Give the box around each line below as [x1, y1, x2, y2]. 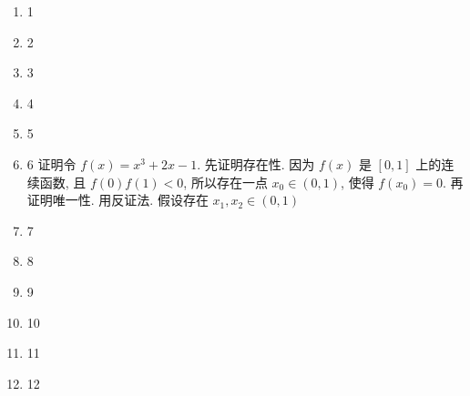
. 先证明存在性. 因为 [197, 154, 315, 173]
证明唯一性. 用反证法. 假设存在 [26, 190, 209, 209]
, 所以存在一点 [183, 172, 268, 191]
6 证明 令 [26, 154, 77, 173]
